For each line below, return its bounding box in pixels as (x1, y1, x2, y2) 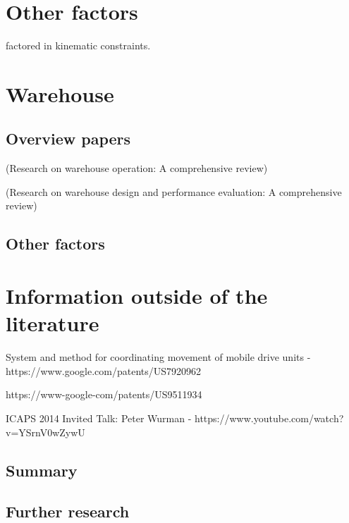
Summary (6, 459, 78, 481)
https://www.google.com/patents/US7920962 (6, 363, 202, 378)
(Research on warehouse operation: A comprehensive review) (6, 161, 268, 176)
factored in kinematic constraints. (6, 38, 151, 53)
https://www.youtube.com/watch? (195, 410, 344, 425)
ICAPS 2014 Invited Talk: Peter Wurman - (6, 410, 192, 425)
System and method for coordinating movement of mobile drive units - (6, 350, 311, 364)
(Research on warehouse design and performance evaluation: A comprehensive (6, 184, 342, 199)
